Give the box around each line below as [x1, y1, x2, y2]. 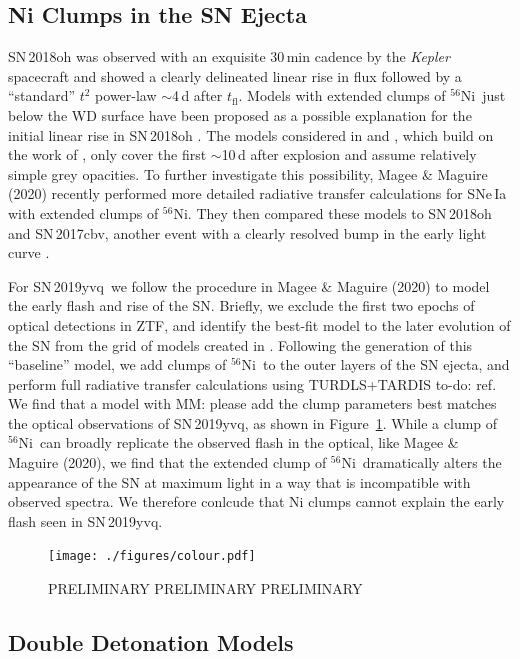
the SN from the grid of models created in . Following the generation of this [8, 334, 473, 355]
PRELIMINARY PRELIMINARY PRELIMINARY [48, 578, 363, 599]
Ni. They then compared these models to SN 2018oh [173, 202, 492, 223]
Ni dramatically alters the [341, 452, 502, 473]
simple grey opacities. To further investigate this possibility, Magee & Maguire [8, 163, 488, 184]
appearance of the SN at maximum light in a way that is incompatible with [8, 471, 471, 492]
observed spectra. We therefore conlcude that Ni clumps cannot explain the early [8, 491, 505, 512]
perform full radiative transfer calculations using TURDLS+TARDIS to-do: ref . [8, 373, 497, 394]
